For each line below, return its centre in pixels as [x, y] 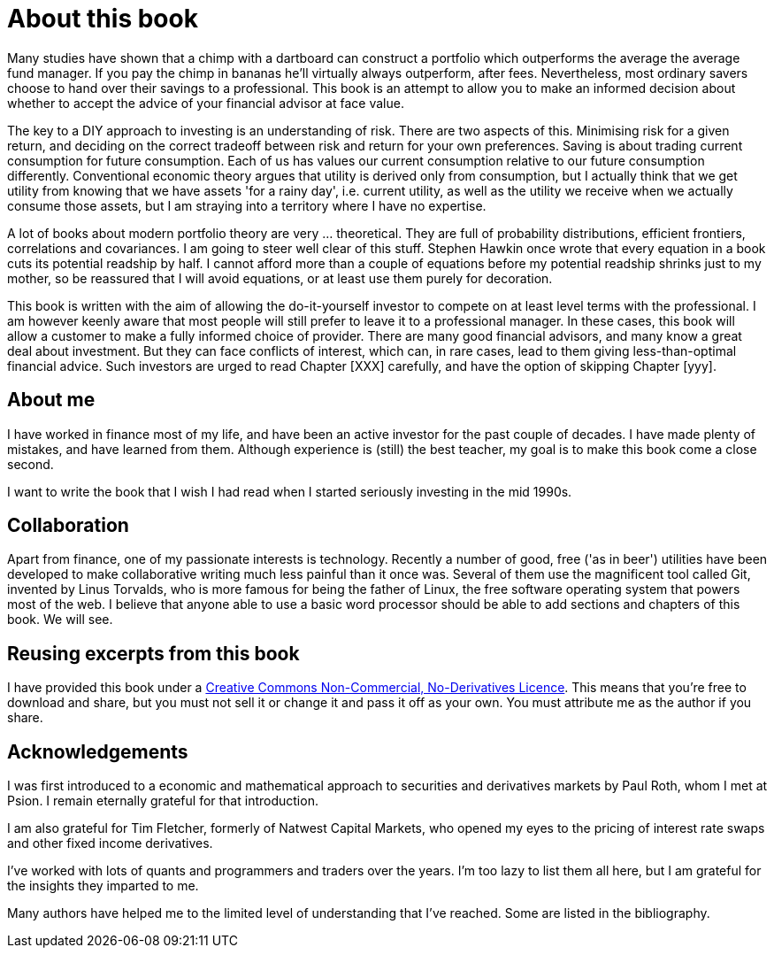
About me [51, 400]
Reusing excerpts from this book [153, 653]
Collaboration [68, 526]
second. [31, 464]
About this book [103, 19]
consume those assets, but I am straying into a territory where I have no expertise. [247, 205]
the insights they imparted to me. [103, 886]
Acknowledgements [98, 751]
